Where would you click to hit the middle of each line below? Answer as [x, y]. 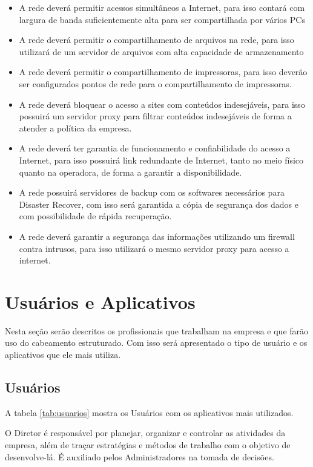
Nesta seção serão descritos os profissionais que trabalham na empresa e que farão [157, 330]
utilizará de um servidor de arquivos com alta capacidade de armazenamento [161, 51]
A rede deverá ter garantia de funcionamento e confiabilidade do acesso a [155, 148]
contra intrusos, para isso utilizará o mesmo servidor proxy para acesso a [154, 248]
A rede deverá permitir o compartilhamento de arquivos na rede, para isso [156, 40]
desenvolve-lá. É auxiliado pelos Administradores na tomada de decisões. [140, 456]
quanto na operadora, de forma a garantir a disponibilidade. [130, 172]
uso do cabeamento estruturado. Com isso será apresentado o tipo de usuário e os [156, 343]
